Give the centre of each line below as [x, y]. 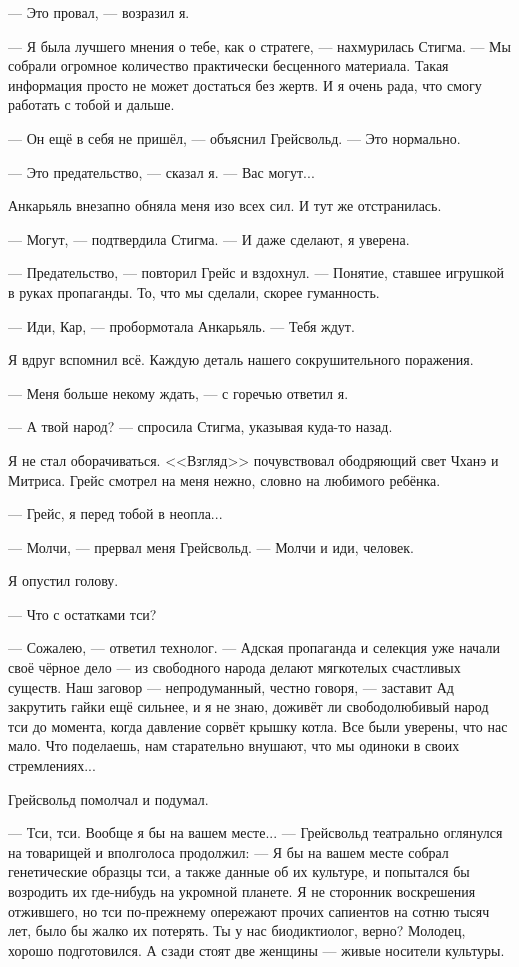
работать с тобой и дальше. [91, 104]
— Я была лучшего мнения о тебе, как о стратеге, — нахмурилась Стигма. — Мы [259, 45]
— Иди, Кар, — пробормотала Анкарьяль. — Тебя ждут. [181, 325]
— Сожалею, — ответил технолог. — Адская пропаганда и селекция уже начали [254, 647]
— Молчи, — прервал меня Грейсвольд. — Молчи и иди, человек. [211, 546]
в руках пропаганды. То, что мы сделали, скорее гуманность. [194, 291]
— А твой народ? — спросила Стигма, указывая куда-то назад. [200, 426]
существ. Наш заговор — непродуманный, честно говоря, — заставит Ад [231, 686]
